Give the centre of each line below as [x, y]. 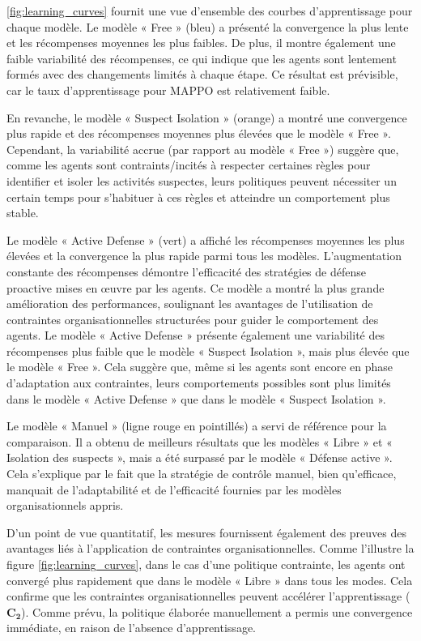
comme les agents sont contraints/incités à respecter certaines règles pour [189, 165]
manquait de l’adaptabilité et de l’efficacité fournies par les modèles [174, 489]
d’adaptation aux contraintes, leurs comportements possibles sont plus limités [199, 383]
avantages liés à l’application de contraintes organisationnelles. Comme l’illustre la [210, 548]
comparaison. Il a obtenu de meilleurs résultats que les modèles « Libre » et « [200, 441]
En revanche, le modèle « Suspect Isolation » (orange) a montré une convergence [207, 117]
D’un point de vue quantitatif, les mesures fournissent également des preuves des [207, 532]
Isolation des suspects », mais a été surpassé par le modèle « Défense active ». [200, 457]
